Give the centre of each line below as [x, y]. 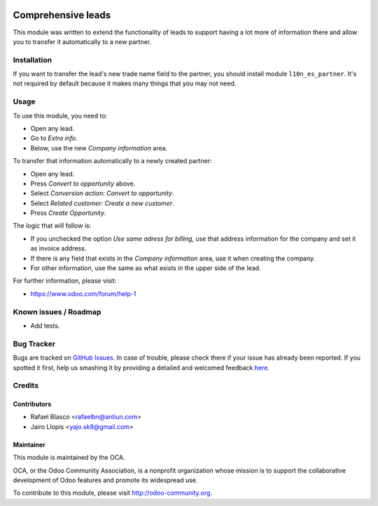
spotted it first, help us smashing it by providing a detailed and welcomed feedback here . [141, 367]
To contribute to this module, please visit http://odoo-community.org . [113, 493]
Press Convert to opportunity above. [83, 183]
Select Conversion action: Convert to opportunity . [102, 193]
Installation [33, 59]
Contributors [32, 404]
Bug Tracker [34, 344]
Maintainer [29, 444]
